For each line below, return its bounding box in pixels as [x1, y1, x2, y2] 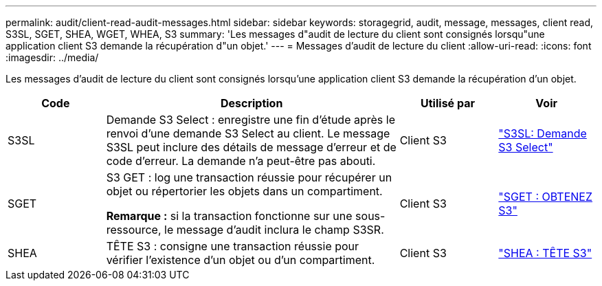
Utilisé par [421, 96, 475, 110]
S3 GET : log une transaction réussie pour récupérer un [106, 170, 392, 184]
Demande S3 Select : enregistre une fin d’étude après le [106, 113, 395, 126]
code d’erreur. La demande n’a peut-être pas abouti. [106, 154, 376, 168]
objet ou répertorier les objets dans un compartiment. [106, 184, 383, 198]
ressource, [106, 223, 161, 236]
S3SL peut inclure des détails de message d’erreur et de [106, 140, 397, 154]
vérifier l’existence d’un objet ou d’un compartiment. [106, 253, 375, 267]
